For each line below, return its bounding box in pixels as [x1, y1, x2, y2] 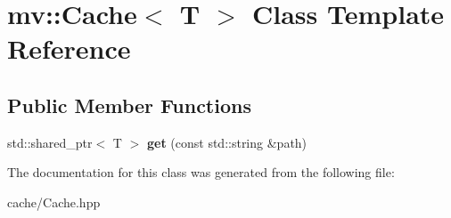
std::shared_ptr [7, 133, 93, 151]
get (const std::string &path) [146, 133, 307, 151]
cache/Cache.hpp [7, 192, 101, 211]
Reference [7, 30, 131, 67]
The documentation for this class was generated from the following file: [7, 163, 395, 182]
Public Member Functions [7, 91, 251, 118]
